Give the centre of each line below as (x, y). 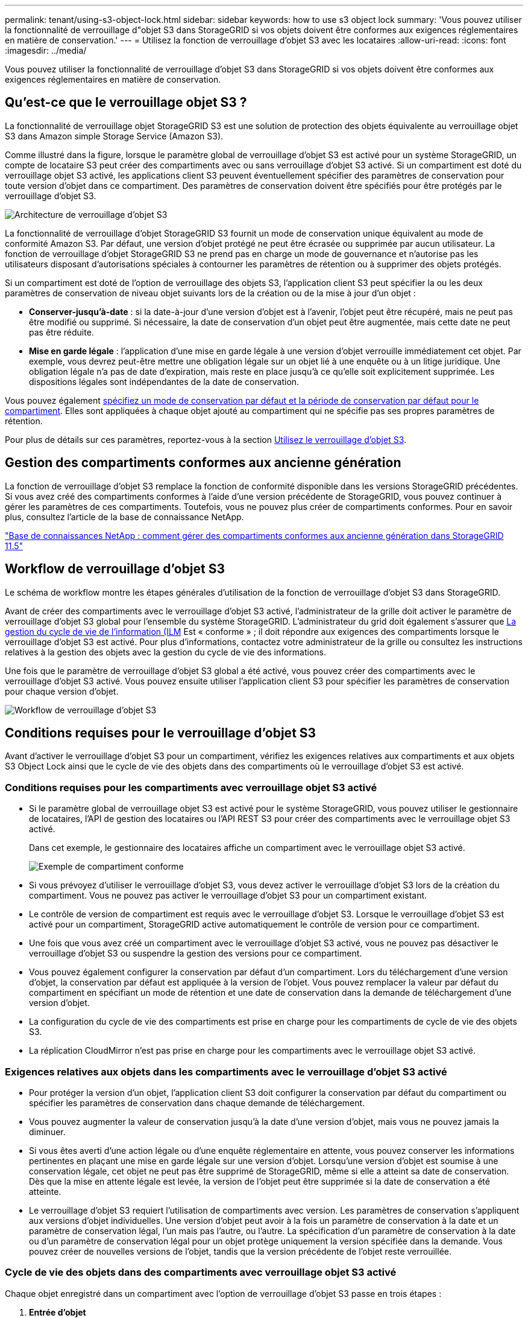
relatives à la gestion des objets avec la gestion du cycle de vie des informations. (165, 652)
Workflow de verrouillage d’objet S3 (115, 569)
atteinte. (45, 1191)
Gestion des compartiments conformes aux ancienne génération (203, 463)
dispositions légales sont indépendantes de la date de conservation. (164, 381)
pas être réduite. (61, 332)
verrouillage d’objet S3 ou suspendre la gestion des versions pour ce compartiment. (196, 953)
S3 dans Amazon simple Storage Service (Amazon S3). (114, 136)
